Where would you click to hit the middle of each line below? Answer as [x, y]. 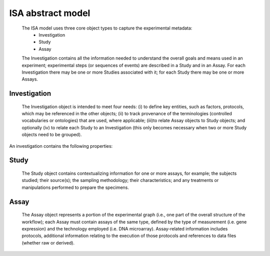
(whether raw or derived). [48, 242]
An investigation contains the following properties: [61, 146]
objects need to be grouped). [52, 135]
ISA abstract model [50, 13]
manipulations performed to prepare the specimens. [75, 187]
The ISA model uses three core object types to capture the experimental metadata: [107, 28]
